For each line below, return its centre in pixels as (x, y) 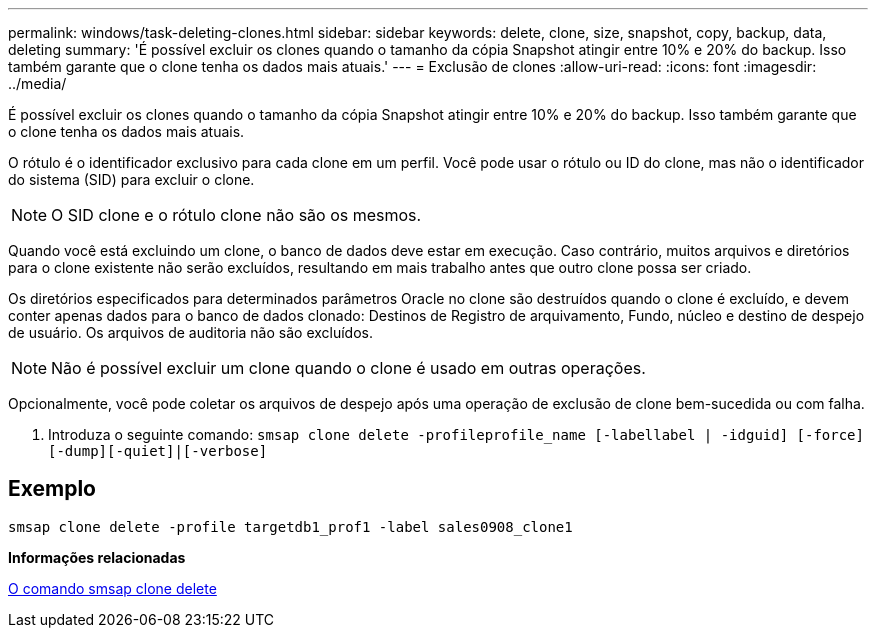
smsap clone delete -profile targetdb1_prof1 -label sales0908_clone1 (290, 526)
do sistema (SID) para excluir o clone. (131, 179)
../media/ (37, 83)
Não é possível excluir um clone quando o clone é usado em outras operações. (348, 368)
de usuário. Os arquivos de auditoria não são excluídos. (191, 332)
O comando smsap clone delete (112, 588)
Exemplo (52, 489)
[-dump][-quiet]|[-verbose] (158, 451)
